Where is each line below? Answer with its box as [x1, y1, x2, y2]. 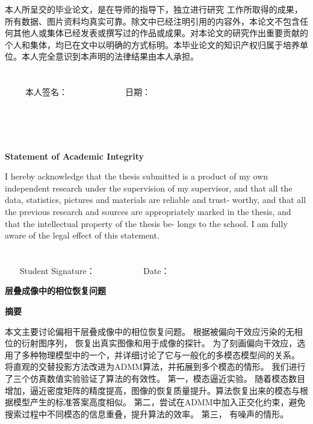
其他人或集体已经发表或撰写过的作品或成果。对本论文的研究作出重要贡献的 [13, 26, 308, 39]
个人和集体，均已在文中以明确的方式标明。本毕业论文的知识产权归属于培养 [5, 38, 300, 51]
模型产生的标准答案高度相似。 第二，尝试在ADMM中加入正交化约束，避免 [13, 396, 306, 408]
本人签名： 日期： [25, 86, 150, 98]
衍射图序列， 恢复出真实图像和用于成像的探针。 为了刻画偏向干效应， [21, 337, 297, 349]
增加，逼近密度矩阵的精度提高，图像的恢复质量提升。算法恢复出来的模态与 [5, 384, 300, 396]
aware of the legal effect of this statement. [5, 229, 160, 242]
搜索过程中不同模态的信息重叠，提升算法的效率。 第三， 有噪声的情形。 [5, 407, 289, 420]
